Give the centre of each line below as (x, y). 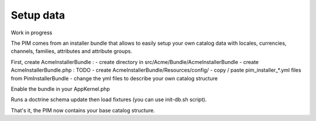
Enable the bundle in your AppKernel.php (61, 89)
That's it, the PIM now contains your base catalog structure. (83, 110)
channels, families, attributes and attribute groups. (72, 51)
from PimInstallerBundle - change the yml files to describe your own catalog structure (114, 78)
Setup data (38, 15)
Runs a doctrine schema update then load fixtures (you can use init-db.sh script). (109, 99)
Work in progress (32, 33)
